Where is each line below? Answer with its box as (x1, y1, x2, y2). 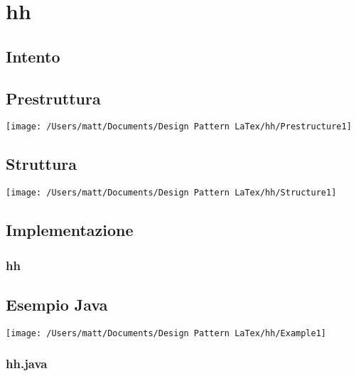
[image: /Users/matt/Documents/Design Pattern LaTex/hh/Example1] (6, 328, 327, 338)
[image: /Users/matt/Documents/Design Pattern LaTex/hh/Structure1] (6, 188, 337, 198)
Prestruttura (6, 87, 101, 109)
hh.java (6, 355, 48, 372)
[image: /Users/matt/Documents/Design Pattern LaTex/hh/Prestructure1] (6, 122, 352, 132)
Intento (6, 45, 60, 67)
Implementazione (6, 219, 134, 241)
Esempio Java (6, 293, 108, 315)
